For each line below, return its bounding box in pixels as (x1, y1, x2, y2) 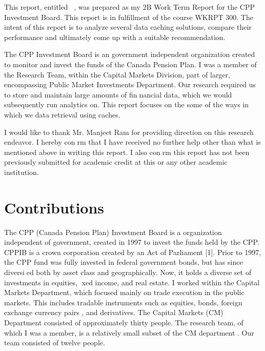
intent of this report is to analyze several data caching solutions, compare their (4, 22, 252, 32)
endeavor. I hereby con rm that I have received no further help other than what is (4, 136, 261, 147)
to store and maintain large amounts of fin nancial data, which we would (4, 89, 232, 100)
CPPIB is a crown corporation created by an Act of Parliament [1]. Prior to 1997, (4, 246, 261, 257)
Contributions (4, 197, 105, 218)
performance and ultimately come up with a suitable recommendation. (4, 31, 226, 42)
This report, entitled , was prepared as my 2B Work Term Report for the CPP (4, 2, 255, 12)
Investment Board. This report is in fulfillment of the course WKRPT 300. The (4, 11, 253, 22)
